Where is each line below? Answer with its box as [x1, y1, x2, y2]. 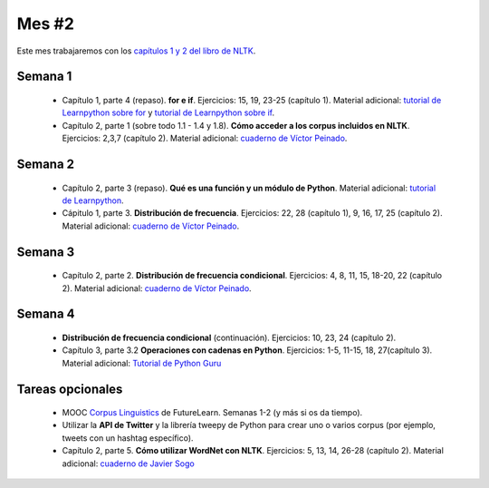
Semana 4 [16, 307, 76, 322]
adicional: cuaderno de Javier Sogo [62, 458, 195, 469]
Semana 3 [16, 244, 75, 259]
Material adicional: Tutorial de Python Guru [62, 357, 222, 368]
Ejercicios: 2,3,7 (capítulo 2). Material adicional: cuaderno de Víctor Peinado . [62, 132, 348, 144]
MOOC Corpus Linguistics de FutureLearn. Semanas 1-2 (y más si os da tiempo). [62, 407, 363, 418]
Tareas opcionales [16, 381, 123, 396]
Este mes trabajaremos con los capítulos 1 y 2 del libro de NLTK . [16, 45, 256, 56]
